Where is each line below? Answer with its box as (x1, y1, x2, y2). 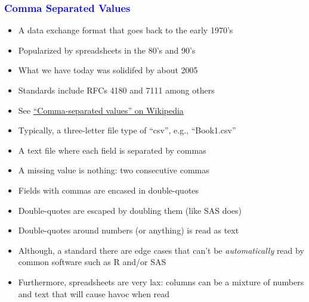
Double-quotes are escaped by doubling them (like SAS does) (18, 204, 242, 216)
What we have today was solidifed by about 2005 (18, 64, 198, 76)
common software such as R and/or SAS (18, 256, 166, 268)
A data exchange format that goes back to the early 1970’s (18, 24, 233, 36)
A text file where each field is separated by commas (18, 144, 206, 156)
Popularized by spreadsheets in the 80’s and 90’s (18, 43, 196, 56)
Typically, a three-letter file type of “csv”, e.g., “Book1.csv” (18, 124, 236, 136)
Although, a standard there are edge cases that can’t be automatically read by (18, 244, 304, 256)
